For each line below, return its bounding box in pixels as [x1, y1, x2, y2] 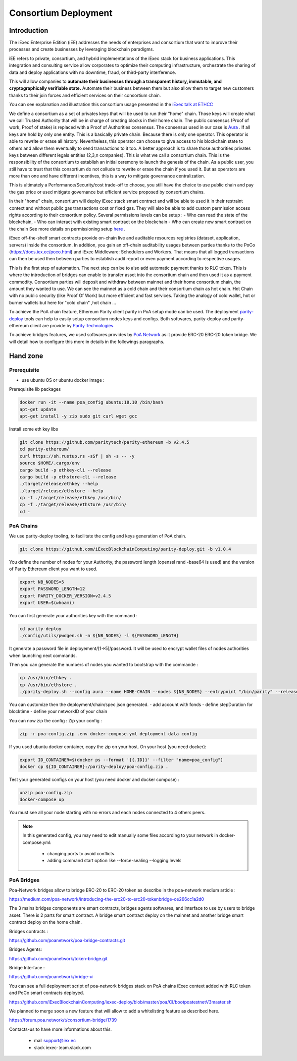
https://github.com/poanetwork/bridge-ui [9, 974, 94, 980]
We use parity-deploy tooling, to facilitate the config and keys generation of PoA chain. [9, 533, 187, 539]
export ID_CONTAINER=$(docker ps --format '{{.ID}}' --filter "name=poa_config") [19, 757, 224, 763]
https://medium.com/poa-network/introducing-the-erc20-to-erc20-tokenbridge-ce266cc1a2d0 [9, 896, 204, 902]
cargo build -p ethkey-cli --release [19, 467, 111, 473]
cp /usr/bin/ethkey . [19, 675, 72, 681]
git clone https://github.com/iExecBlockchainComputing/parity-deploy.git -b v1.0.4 [19, 546, 231, 552]
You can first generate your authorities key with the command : [9, 613, 138, 619]
